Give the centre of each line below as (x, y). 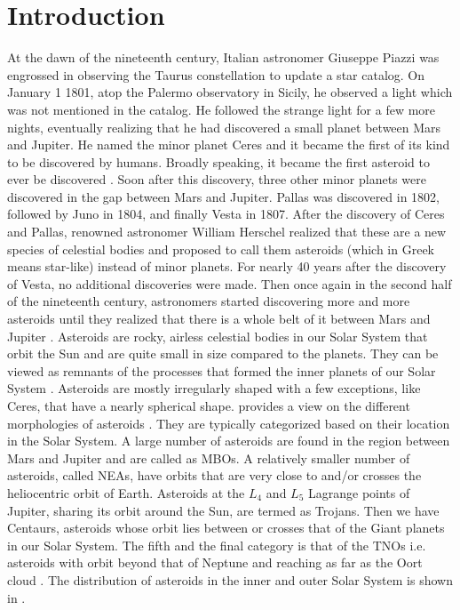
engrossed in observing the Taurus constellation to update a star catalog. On (216, 74)
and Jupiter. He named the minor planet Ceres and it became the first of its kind (229, 144)
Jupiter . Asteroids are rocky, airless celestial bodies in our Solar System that (218, 336)
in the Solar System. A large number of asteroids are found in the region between (229, 441)
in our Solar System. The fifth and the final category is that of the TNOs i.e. (217, 545)
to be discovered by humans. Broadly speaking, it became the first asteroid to (218, 161)
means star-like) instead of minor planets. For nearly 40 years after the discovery (227, 266)
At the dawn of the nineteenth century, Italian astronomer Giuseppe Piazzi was (223, 57)
